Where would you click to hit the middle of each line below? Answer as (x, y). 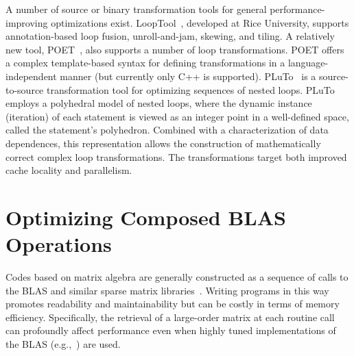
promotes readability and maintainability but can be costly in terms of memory (173, 304)
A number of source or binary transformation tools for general (136, 9)
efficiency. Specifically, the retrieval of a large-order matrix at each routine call (170, 317)
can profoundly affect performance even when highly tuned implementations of (171, 330)
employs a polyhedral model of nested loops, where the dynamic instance (159, 103)
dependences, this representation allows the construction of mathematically (163, 143)
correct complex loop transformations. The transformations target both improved (176, 156)
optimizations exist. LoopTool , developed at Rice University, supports (200, 22)
